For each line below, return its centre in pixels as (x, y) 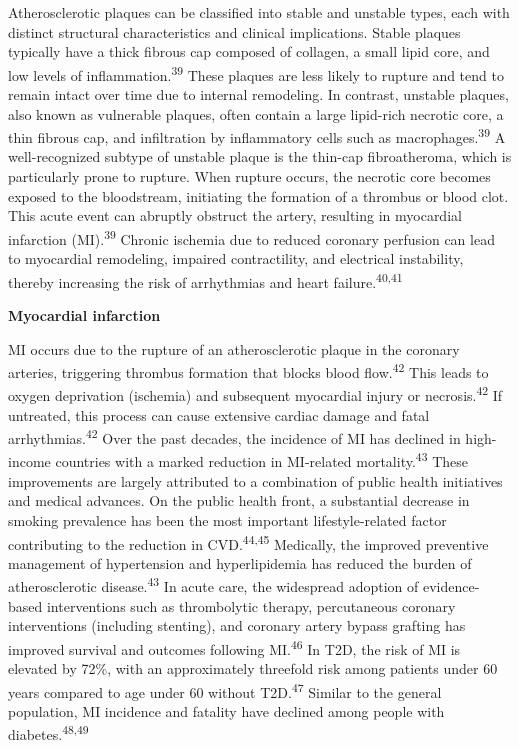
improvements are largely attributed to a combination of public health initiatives (255, 480)
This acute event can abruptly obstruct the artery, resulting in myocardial (235, 215)
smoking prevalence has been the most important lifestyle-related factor (227, 519)
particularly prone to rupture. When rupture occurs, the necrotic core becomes (249, 176)
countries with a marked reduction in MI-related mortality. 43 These (262, 460)
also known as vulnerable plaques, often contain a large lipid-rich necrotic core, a (256, 113)
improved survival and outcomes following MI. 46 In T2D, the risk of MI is (234, 647)
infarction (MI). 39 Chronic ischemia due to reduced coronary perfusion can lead (251, 237)
